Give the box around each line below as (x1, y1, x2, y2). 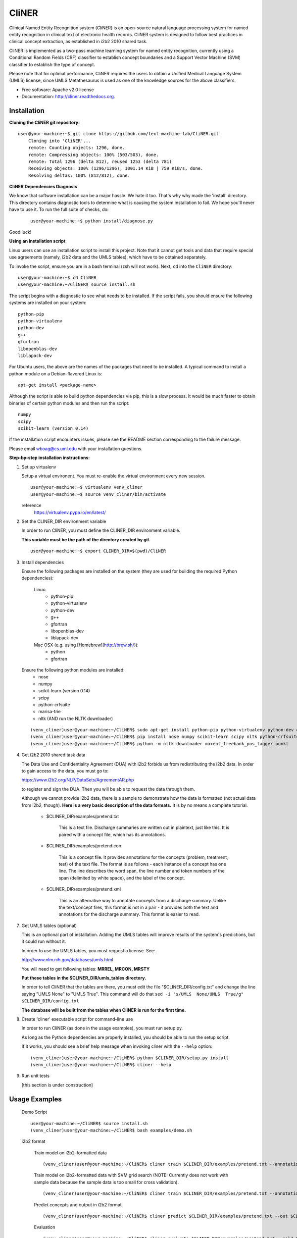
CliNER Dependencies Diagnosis (9, 184, 78, 190)
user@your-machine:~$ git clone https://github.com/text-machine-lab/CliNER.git (18, 131, 219, 137)
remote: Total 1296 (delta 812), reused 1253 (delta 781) (28, 158, 172, 164)
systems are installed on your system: (9, 300, 87, 306)
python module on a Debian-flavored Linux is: (9, 370, 102, 376)
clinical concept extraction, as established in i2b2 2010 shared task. (9, 39, 148, 45)
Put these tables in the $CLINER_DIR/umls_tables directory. (21, 975, 147, 981)
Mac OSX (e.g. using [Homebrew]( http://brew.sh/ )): (34, 642, 139, 648)
